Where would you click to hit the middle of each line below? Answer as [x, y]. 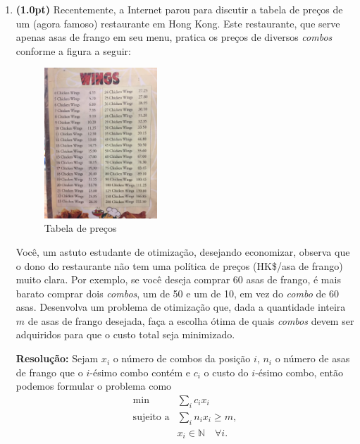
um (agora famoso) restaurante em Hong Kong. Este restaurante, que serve [178, 23]
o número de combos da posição [182, 358]
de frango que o [49, 372]
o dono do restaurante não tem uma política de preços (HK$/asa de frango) [179, 265]
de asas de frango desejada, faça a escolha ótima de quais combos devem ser [191, 320]
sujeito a [151, 417]
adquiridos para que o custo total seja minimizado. [125, 334]
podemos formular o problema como [94, 386]
